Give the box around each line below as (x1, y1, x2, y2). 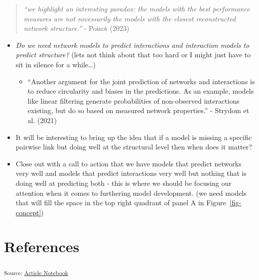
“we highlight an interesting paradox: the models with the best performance (23, 3, 250, 13)
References (4, 236, 80, 257)
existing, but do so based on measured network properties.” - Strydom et (27, 105, 250, 116)
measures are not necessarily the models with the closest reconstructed (23, 13, 236, 23)
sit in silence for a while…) (15, 59, 96, 69)
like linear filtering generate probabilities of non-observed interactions (27, 95, 240, 106)
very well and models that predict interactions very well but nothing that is (15, 168, 247, 178)
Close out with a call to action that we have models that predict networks (15, 158, 242, 168)
